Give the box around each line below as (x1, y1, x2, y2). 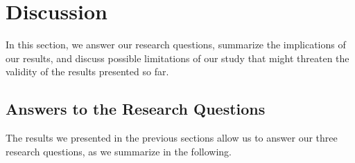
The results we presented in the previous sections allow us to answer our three (6, 131, 338, 145)
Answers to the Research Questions (6, 98, 266, 119)
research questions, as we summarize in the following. (6, 144, 232, 158)
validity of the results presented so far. (6, 64, 169, 79)
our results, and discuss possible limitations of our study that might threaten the (6, 50, 349, 65)
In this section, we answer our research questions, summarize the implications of (6, 37, 346, 52)
